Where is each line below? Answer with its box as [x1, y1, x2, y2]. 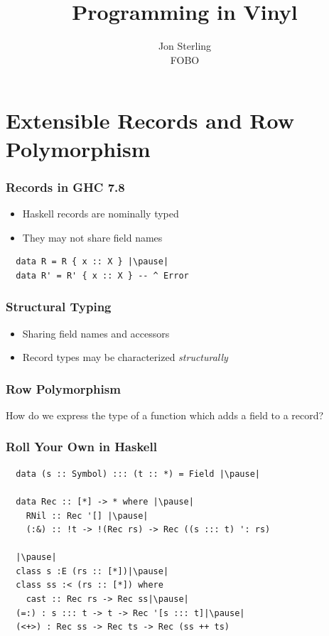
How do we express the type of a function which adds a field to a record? [6, 407, 324, 422]
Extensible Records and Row [6, 106, 295, 135]
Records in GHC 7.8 [6, 178, 125, 195]
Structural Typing [6, 298, 112, 316]
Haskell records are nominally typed [22, 205, 179, 220]
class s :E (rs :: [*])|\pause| [16, 566, 169, 576]
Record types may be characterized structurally [22, 350, 228, 365]
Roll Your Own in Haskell [6, 438, 157, 456]
